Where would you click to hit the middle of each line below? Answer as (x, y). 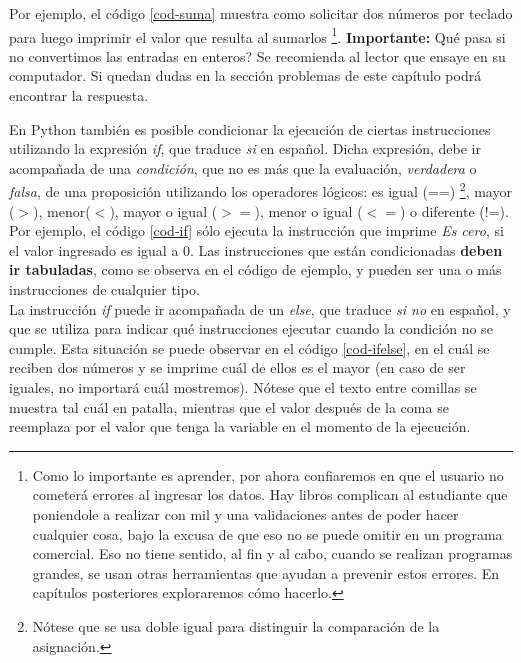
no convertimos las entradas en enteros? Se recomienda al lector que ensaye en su (257, 55)
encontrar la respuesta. (79, 95)
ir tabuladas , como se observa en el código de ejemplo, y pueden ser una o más (255, 269)
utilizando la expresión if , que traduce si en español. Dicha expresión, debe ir (245, 148)
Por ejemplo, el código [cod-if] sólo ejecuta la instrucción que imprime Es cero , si (256, 230)
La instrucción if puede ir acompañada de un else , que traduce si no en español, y (260, 308)
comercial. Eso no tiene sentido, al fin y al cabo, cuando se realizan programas (272, 553)
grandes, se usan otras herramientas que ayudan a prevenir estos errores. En (266, 572)
